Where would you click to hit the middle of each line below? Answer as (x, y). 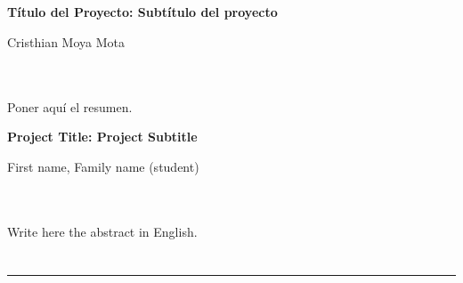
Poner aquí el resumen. (70, 106)
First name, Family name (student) (103, 166)
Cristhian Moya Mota (66, 41)
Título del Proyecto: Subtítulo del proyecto (142, 12)
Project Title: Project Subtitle (102, 137)
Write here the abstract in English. (102, 231)
